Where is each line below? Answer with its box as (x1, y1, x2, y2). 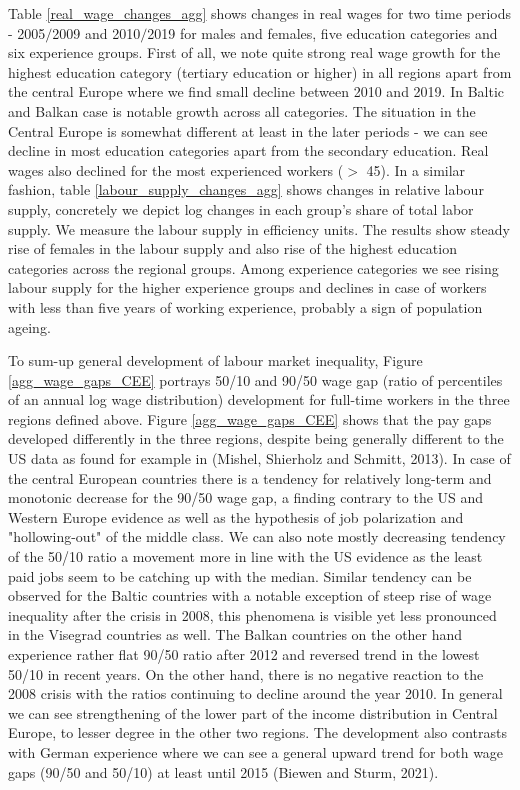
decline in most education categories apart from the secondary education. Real (8, 140, 489, 161)
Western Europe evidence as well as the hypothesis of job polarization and (8, 506, 464, 527)
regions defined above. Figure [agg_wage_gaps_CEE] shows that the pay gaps (8, 408, 492, 429)
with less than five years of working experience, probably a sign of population (8, 296, 483, 317)
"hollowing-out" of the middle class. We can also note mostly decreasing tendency (8, 526, 506, 547)
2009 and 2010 (52, 22, 141, 43)
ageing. (8, 316, 51, 337)
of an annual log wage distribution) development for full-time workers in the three (8, 389, 510, 410)
